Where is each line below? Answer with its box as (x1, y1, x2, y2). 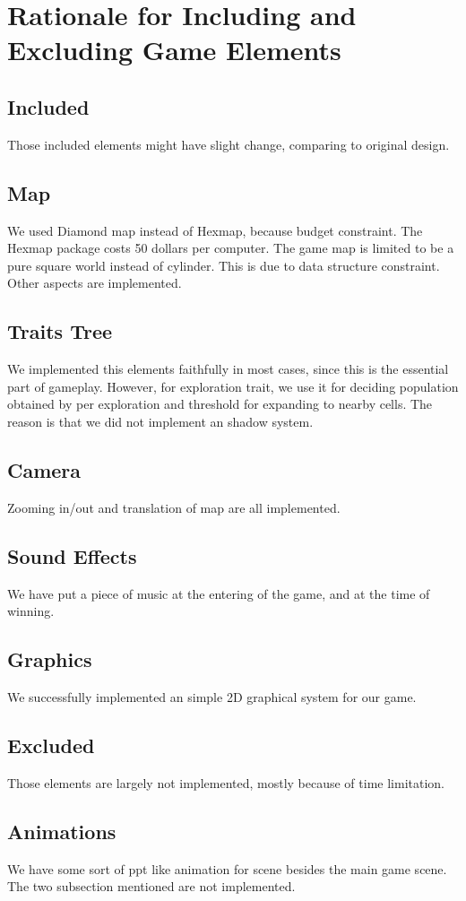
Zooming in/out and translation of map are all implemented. (7, 498, 341, 516)
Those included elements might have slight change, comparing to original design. (7, 134, 450, 153)
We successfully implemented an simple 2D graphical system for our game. (7, 687, 417, 706)
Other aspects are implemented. (7, 273, 182, 292)
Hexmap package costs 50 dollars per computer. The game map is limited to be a (7, 238, 454, 257)
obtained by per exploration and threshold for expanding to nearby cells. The (7, 394, 433, 413)
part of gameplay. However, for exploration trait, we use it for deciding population (7, 377, 459, 395)
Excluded (7, 731, 95, 758)
